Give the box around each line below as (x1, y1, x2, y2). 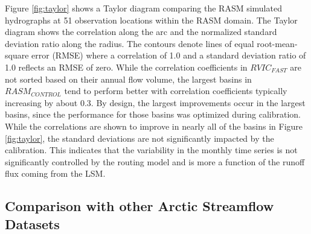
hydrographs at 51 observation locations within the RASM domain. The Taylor (5, 13, 298, 26)
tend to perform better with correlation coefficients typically (64, 84, 287, 97)
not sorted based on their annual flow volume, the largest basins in (5, 72, 252, 85)
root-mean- (257, 37, 298, 49)
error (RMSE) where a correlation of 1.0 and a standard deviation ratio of (31, 49, 306, 62)
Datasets (5, 214, 60, 233)
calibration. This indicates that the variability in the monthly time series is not (5, 144, 298, 156)
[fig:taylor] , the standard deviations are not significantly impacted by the (5, 131, 274, 144)
